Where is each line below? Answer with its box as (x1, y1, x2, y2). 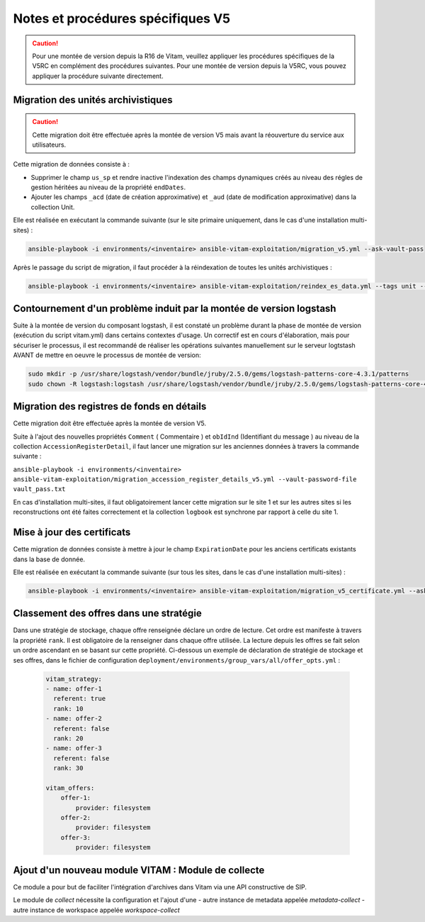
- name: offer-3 (45, 744, 103, 753)
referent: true (53, 695, 106, 703)
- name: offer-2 (45, 714, 103, 723)
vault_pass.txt (13, 485, 67, 493)
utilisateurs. (32, 140, 67, 149)
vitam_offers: (45, 784, 95, 792)
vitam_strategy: (45, 675, 103, 683)
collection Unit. (30, 203, 75, 211)
